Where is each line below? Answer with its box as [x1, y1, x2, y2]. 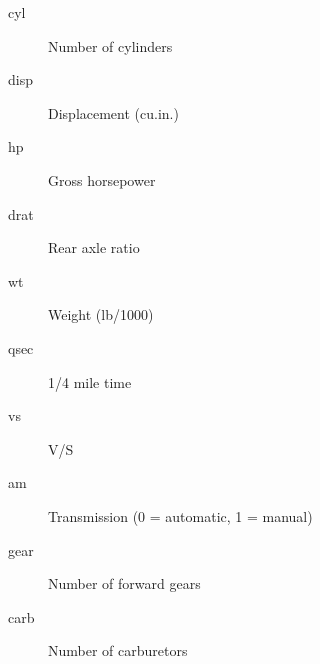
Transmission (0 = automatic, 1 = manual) [48, 505, 313, 526]
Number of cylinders [48, 35, 173, 56]
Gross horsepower [48, 169, 156, 190]
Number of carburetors [48, 640, 188, 661]
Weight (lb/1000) [48, 304, 154, 325]
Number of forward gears [48, 573, 201, 594]
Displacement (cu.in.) [48, 102, 179, 123]
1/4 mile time [48, 371, 132, 392]
